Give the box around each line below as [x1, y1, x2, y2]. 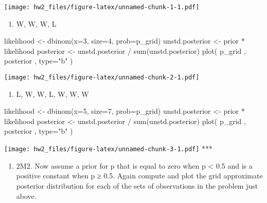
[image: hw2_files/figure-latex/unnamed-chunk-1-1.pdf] [4, 4, 200, 11]
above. [16, 190, 37, 201]
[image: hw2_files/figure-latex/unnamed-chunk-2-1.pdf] [4, 74, 200, 82]
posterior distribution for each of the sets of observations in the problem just [16, 180, 258, 191]
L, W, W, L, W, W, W [16, 88, 89, 99]
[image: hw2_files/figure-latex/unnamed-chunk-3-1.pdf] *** [4, 143, 213, 154]
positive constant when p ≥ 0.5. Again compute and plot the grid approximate [16, 170, 263, 181]
